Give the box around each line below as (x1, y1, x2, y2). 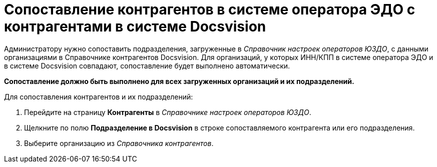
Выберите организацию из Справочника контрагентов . (24, 138, 214, 147)
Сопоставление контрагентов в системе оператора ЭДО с (4, 1, 415, 18)
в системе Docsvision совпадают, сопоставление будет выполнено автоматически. (4, 61, 290, 70)
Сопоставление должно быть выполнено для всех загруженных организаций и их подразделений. (4, 76, 354, 85)
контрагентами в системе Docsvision (4, 18, 266, 35)
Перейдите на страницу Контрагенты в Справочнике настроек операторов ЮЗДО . (24, 107, 311, 116)
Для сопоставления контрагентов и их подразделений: (4, 92, 193, 101)
